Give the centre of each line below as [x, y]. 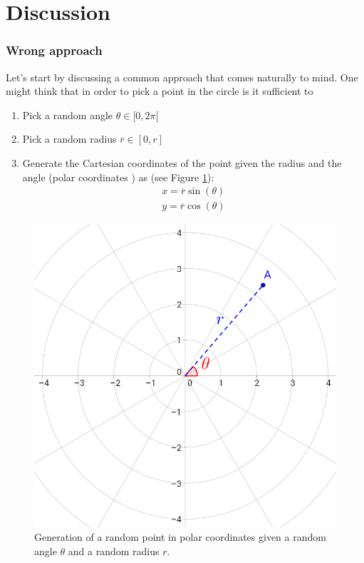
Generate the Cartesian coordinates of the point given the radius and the [182, 162]
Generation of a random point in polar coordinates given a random [180, 537]
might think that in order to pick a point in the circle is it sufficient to [160, 91]
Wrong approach [54, 50]
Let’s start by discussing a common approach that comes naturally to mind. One [182, 77]
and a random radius [114, 551]
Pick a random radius [69, 139]
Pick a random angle [68, 115]
